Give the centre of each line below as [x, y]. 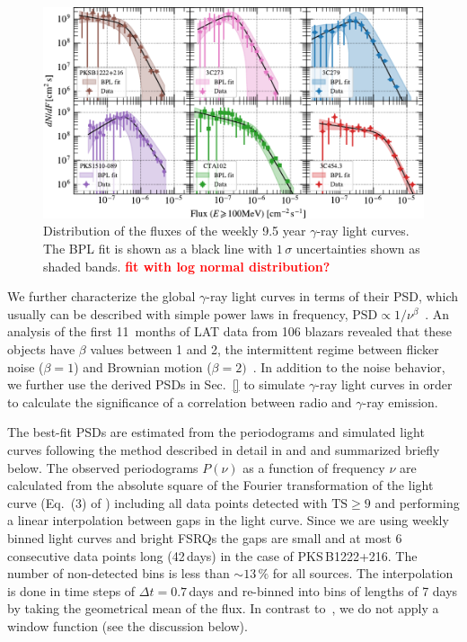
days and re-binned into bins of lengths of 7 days [323, 590]
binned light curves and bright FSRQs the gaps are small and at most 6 [205, 537]
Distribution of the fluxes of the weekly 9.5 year [175, 231]
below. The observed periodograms [103, 467]
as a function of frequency [314, 467]
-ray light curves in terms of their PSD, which [332, 296]
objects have [41, 349]
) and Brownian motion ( [143, 366]
